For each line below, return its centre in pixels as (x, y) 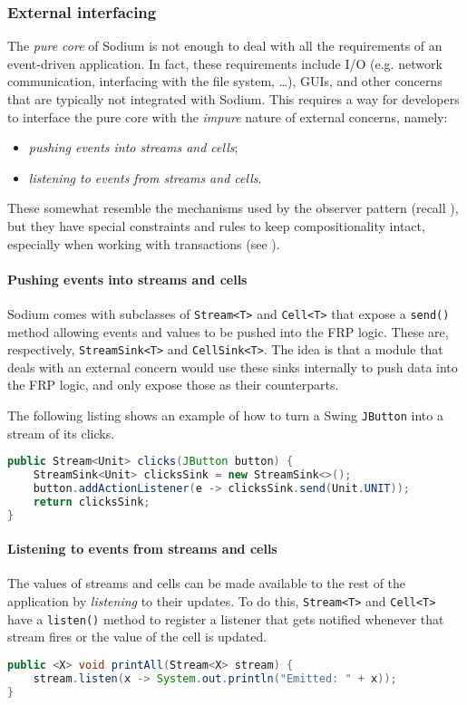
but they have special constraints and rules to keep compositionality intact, (216, 225)
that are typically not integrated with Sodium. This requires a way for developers (233, 99)
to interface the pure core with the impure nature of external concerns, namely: (228, 116)
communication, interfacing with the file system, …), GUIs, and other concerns (225, 81)
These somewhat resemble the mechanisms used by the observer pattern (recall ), (233, 208)
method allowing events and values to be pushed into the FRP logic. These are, (228, 331)
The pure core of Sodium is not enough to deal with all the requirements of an (225, 46)
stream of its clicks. (61, 433)
